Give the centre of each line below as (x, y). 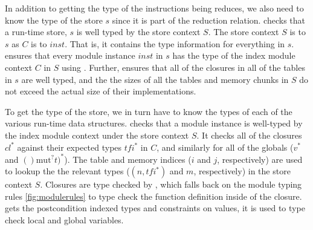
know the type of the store (54, 20)
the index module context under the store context (97, 135)
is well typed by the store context (138, 32)
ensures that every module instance (70, 55)
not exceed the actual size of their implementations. (101, 91)
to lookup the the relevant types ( (67, 171)
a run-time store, (36, 32)
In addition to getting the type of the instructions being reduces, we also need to (154, 8)
